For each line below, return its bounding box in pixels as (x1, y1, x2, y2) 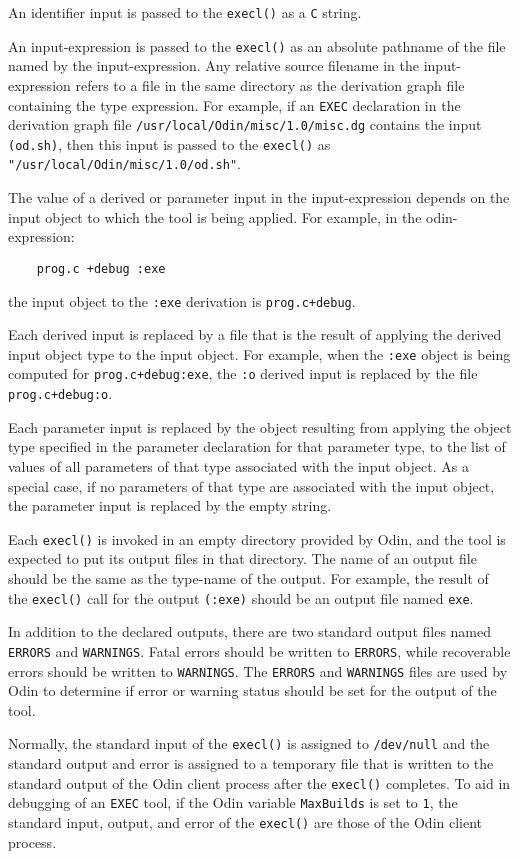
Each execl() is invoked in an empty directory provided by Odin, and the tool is (8, 528, 506, 549)
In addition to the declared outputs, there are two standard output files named (8, 621, 492, 642)
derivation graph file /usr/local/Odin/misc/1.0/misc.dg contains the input (8, 114, 482, 135)
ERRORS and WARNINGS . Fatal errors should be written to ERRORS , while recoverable (8, 640, 511, 661)
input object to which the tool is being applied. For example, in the (8, 206, 422, 227)
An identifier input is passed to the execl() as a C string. (8, 2, 362, 22)
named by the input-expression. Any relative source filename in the (8, 55, 420, 76)
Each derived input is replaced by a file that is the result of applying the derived (8, 324, 502, 345)
